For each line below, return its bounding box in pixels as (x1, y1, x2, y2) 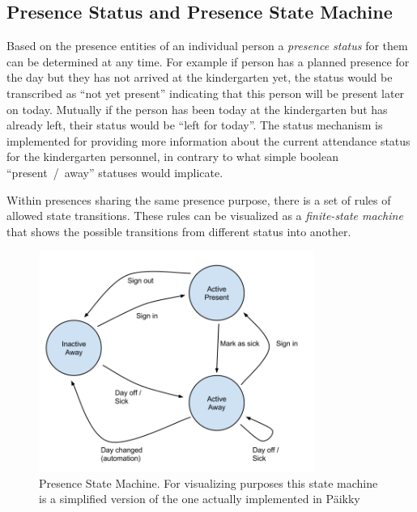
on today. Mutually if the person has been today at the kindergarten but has (6, 100, 388, 117)
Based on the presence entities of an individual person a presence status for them (6, 37, 408, 54)
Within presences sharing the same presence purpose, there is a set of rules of (6, 191, 391, 208)
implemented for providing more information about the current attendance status (6, 132, 411, 149)
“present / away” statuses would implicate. (6, 163, 223, 180)
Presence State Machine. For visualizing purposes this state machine (39, 474, 378, 491)
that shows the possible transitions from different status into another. (6, 222, 351, 239)
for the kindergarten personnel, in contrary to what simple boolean (6, 148, 338, 165)
